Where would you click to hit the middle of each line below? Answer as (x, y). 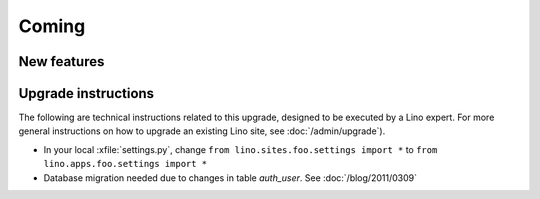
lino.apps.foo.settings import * (125, 164)
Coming (52, 26)
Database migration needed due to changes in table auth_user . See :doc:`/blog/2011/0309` (230, 177)
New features (61, 61)
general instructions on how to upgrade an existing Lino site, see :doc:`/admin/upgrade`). (202, 131)
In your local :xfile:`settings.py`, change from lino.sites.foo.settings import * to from (240, 149)
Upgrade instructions (86, 93)
